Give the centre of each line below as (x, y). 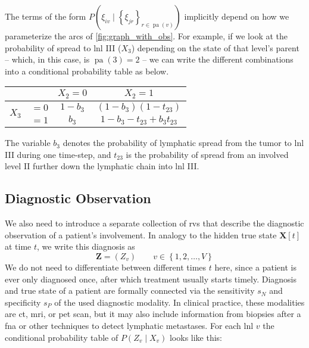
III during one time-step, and (58, 154)
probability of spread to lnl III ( (63, 47)
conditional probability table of (62, 337)
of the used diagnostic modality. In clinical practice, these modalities (180, 302)
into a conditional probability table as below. (87, 71)
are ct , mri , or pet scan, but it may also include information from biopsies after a (153, 314)
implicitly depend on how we (237, 16)
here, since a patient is (255, 267)
